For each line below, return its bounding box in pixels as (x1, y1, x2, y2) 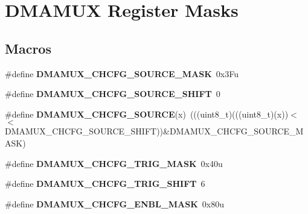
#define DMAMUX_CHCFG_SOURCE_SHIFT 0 (5, 87, 220, 100)
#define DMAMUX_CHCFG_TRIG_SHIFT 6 (5, 177, 205, 190)
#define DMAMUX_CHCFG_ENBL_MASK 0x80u (5, 197, 224, 210)
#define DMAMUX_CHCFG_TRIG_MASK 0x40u (5, 157, 223, 169)
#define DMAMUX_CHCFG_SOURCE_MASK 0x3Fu (5, 67, 239, 80)
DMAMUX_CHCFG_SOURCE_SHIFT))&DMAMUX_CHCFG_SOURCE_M (5, 125, 304, 137)
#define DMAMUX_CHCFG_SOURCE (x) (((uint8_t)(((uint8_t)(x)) (5, 107, 289, 120)
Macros (5, 39, 51, 57)
